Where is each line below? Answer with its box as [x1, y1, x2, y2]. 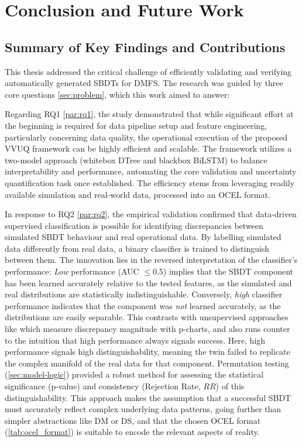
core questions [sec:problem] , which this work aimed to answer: [5, 88, 230, 100]
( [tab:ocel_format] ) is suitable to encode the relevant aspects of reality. [5, 426, 260, 438]
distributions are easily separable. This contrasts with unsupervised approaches [5, 311, 289, 323]
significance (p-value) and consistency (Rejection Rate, [5, 380, 201, 392]
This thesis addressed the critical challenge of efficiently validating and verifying [5, 65, 292, 77]
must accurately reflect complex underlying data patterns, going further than [5, 403, 282, 415]
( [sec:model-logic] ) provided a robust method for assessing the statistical [5, 368, 264, 381]
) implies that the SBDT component [163, 265, 293, 277]
